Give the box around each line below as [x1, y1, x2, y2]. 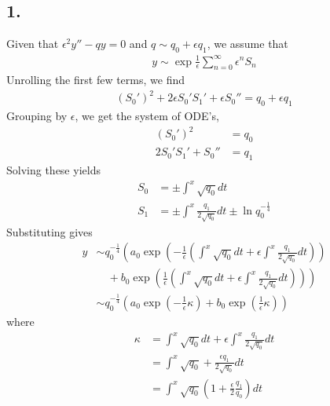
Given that [6, 35, 59, 52]
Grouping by [6, 108, 68, 124]
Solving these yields [6, 162, 101, 178]
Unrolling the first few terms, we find [6, 71, 185, 88]
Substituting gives [6, 223, 93, 240]
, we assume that [207, 35, 288, 52]
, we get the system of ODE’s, [75, 108, 219, 124]
